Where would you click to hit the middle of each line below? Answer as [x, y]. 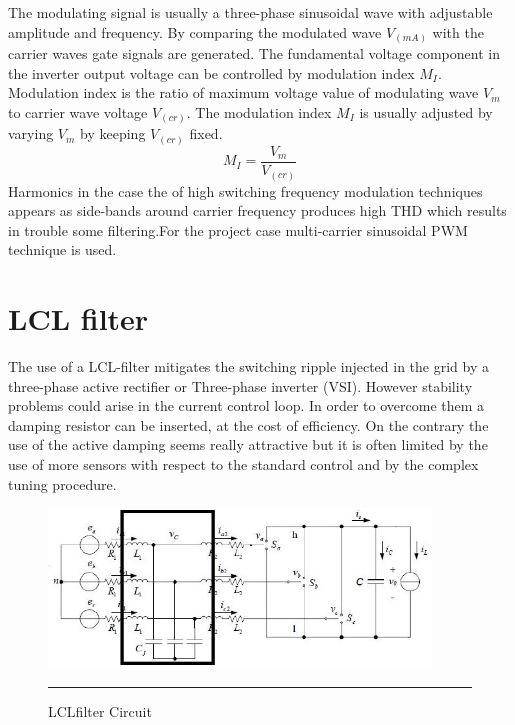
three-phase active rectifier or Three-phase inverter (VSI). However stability [240, 385]
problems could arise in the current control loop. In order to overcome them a [246, 405]
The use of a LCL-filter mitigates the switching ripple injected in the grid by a [248, 366]
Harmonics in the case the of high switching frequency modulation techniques [245, 190]
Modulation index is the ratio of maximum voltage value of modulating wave [243, 92]
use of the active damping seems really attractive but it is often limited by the [248, 444]
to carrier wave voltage [78, 111]
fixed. [206, 133]
